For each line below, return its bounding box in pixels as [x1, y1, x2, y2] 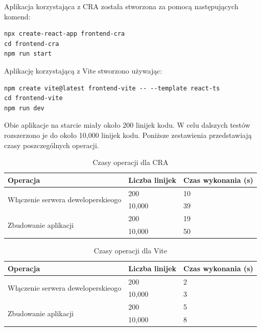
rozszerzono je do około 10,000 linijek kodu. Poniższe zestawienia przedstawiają [4, 129, 252, 140]
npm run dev [4, 104, 44, 112]
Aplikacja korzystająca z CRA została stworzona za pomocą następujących [4, 1, 239, 11]
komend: [4, 11, 31, 21]
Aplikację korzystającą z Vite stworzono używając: [4, 65, 162, 76]
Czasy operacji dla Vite [93, 245, 168, 256]
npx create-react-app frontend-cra [4, 30, 125, 38]
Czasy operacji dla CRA [92, 157, 169, 168]
